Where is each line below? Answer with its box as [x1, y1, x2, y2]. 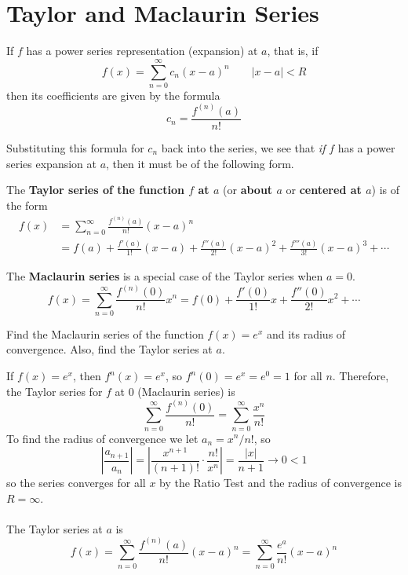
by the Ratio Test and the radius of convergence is [159, 474, 402, 491]
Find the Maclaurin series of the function [6, 325, 204, 342]
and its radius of [266, 325, 346, 342]
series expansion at [6, 155, 97, 171]
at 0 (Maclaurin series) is [115, 383, 235, 399]
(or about [223, 181, 273, 198]
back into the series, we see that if [161, 139, 326, 156]
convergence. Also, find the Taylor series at [6, 341, 213, 357]
